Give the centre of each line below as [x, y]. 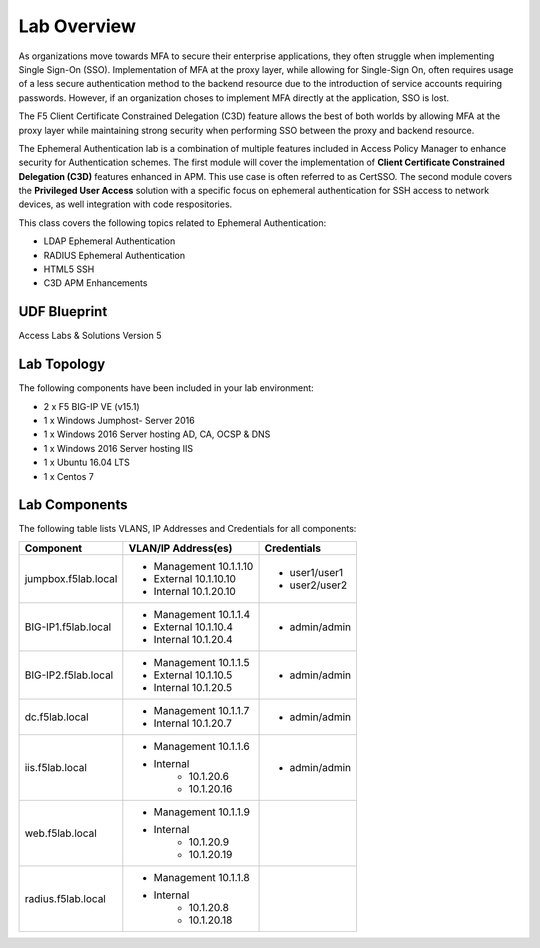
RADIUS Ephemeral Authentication [114, 255]
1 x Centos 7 [68, 476]
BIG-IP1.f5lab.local [68, 627]
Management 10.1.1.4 [202, 614]
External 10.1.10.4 [193, 627]
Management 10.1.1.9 [201, 812]
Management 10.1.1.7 [201, 710]
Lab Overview [77, 26]
